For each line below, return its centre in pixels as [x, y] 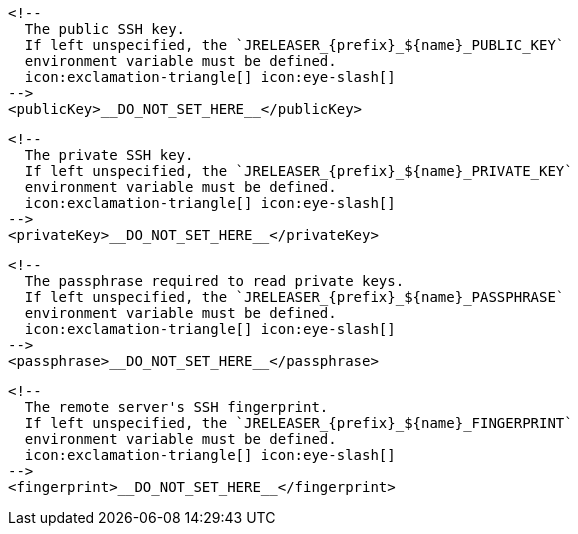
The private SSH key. [109, 155]
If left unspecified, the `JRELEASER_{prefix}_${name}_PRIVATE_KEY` [298, 171]
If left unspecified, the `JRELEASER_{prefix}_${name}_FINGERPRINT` [298, 423]
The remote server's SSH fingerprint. [176, 407]
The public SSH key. [105, 29]
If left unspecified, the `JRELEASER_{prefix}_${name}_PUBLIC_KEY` [294, 45]
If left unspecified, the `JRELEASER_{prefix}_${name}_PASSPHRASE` [294, 297]
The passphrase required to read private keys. [214, 281]
